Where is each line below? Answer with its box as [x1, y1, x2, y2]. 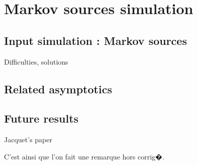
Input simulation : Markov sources [4, 32, 187, 48]
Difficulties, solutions [4, 56, 68, 67]
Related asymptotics [4, 81, 112, 96]
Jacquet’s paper [4, 134, 52, 145]
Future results [4, 111, 79, 126]
